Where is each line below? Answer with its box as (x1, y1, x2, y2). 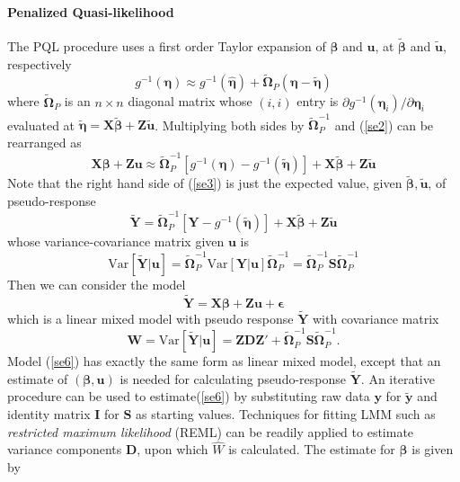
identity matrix (7, 405, 91, 424)
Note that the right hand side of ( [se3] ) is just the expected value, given (7, 174, 402, 192)
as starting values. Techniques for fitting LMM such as (136, 405, 436, 424)
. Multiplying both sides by (155, 115, 305, 134)
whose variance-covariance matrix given (7, 232, 225, 251)
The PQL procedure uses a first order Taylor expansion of (7, 37, 326, 56)
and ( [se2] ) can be (334, 115, 434, 134)
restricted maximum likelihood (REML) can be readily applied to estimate (7, 422, 414, 441)
